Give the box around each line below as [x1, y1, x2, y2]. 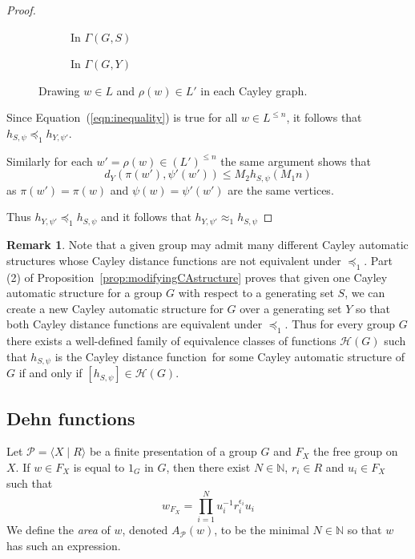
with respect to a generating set [178, 284, 334, 301]
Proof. [6, 2, 36, 18]
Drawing [38, 82, 80, 99]
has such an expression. [6, 537, 121, 553]
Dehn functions [6, 405, 135, 430]
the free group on [313, 443, 398, 460]
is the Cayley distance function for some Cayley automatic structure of [54, 348, 405, 364]
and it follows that [100, 208, 191, 225]
